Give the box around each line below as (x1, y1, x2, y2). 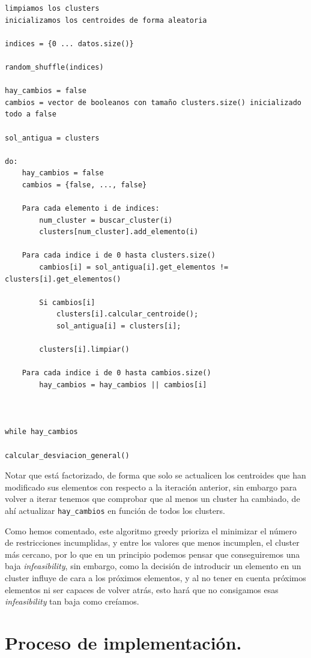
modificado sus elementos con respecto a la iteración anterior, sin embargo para (5, 480, 297, 493)
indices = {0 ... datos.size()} (5, 39, 134, 48)
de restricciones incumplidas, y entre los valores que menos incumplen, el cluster (5, 536, 300, 549)
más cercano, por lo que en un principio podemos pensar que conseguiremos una (5, 548, 300, 560)
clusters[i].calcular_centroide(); (56, 310, 199, 319)
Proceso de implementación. (5, 630, 242, 654)
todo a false (5, 110, 56, 119)
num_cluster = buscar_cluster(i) (39, 216, 173, 225)
